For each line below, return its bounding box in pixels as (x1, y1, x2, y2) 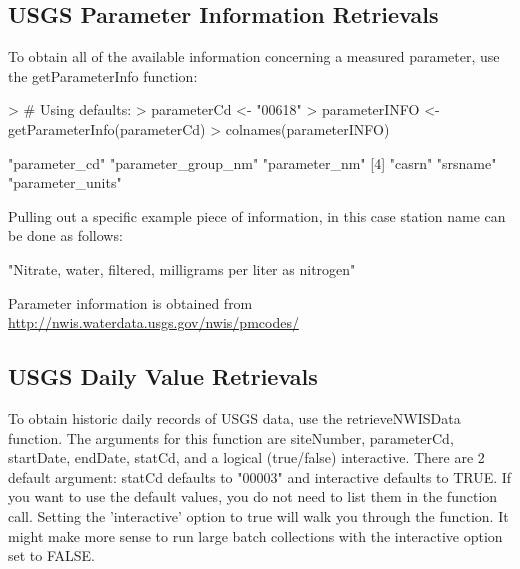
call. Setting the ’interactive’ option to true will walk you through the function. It (8, 505, 509, 526)
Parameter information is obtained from (8, 292, 253, 313)
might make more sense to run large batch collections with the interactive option (8, 525, 503, 546)
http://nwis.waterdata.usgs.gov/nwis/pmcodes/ (8, 312, 299, 333)
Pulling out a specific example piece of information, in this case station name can (8, 205, 506, 226)
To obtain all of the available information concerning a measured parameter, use (8, 46, 500, 67)
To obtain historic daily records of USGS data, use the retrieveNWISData (8, 407, 461, 428)
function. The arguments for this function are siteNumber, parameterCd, (8, 427, 454, 448)
